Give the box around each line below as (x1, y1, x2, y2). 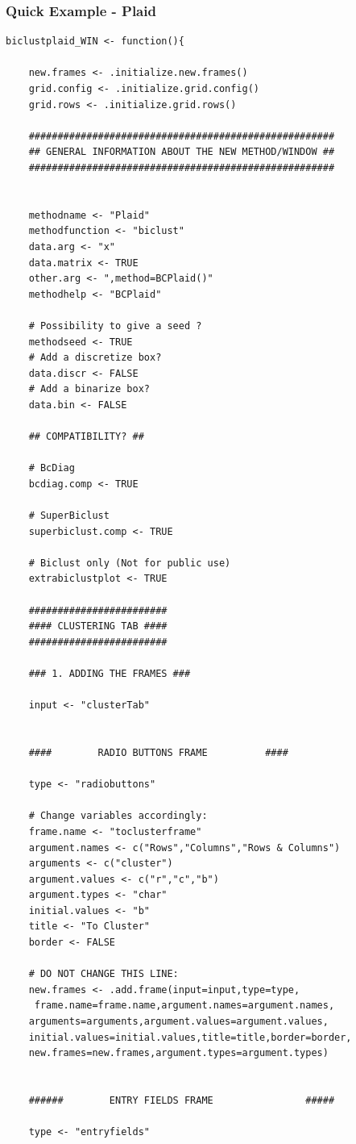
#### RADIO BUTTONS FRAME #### (28, 746, 288, 758)
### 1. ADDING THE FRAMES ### (28, 667, 191, 679)
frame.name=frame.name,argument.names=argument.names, (34, 1000, 335, 1012)
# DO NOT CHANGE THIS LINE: (28, 968, 179, 980)
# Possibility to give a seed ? (28, 319, 202, 332)
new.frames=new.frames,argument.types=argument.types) (28, 1047, 329, 1059)
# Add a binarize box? (28, 383, 150, 395)
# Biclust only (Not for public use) (28, 557, 231, 569)
